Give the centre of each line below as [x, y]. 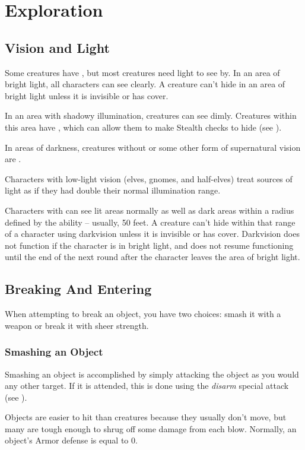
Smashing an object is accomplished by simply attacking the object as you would [152, 374]
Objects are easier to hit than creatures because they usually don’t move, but [146, 417]
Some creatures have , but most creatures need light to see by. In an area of [142, 72]
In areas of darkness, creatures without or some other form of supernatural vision [153, 147]
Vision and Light [57, 47]
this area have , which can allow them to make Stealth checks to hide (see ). [143, 127]
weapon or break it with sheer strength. [77, 325]
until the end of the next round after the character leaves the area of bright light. [152, 257]
